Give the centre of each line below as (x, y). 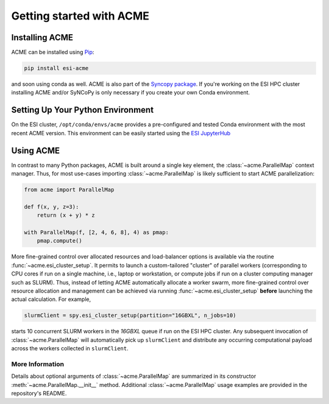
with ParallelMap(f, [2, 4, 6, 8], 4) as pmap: (96, 232)
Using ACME (36, 150)
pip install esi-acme (56, 68)
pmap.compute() (59, 241)
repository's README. (39, 393)
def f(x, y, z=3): (51, 207)
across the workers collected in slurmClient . (70, 349)
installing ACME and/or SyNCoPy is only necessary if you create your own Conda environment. (130, 93)
